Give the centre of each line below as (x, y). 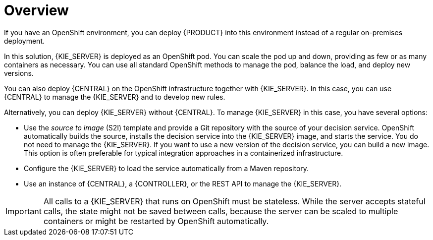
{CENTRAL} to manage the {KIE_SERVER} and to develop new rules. (115, 97)
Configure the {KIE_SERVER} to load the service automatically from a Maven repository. (166, 168)
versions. (19, 73)
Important (24, 211)
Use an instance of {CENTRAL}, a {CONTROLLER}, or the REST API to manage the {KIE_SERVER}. (183, 183)
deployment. (24, 41)
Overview (36, 10)
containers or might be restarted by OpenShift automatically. (156, 221)
